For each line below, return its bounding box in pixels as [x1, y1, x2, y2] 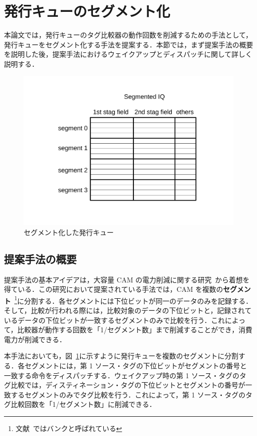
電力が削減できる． [4, 334, 66, 344]
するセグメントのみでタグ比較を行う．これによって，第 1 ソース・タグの [10, 389, 246, 399]
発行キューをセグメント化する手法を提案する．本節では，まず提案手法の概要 [4, 39, 253, 49]
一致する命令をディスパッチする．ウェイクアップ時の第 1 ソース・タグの [4, 370, 240, 380]
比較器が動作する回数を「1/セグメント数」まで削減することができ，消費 [17, 324, 253, 335]
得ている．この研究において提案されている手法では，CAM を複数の [4, 284, 223, 294]
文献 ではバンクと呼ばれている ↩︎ [15, 423, 122, 433]
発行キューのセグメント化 [4, 1, 171, 21]
